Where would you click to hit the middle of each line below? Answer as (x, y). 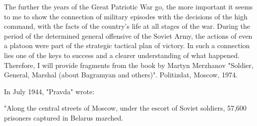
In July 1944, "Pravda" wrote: (49, 91)
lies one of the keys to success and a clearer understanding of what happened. (122, 55)
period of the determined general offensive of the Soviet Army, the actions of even (128, 35)
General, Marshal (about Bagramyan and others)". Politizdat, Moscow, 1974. (121, 75)
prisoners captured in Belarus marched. (64, 117)
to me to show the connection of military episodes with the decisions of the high (126, 16)
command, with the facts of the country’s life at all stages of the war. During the (127, 26)
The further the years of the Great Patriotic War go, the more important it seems (128, 6)
